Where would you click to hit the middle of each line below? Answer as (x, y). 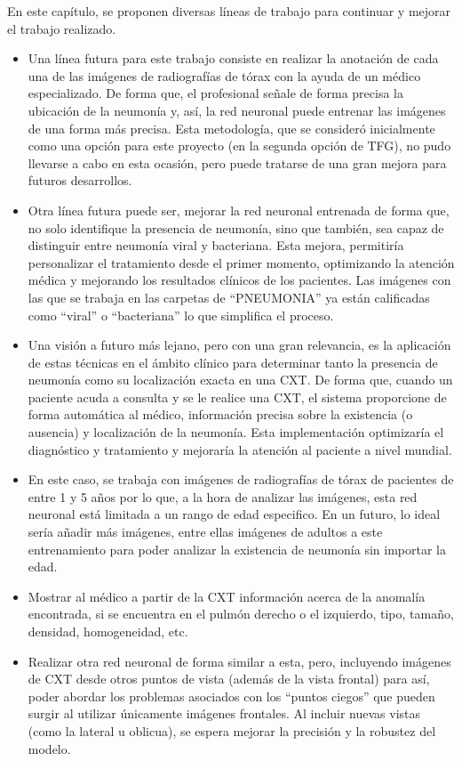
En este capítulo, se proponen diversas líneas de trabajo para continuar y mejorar (229, 11)
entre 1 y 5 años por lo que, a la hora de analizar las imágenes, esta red (223, 496)
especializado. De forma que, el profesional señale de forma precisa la (215, 93)
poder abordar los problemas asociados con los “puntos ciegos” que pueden (231, 696)
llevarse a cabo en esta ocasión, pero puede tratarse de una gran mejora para (237, 162)
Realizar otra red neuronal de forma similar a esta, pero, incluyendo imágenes (239, 661)
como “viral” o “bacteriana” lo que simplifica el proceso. (181, 315)
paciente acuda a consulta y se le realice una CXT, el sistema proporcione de (237, 397)
